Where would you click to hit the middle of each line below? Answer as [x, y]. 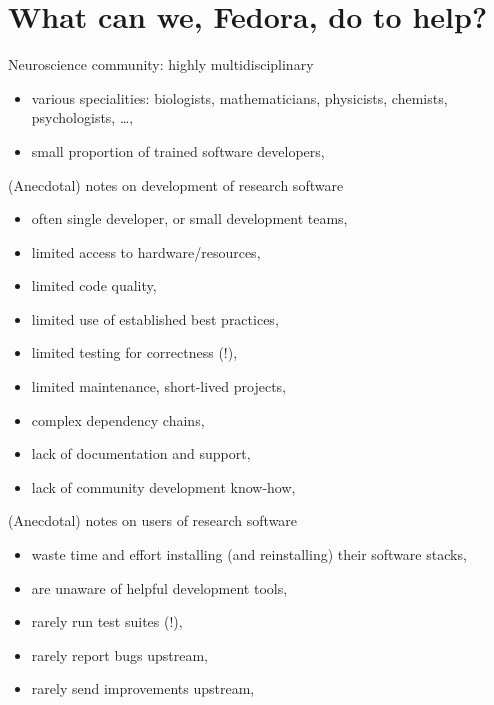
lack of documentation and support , [141, 453]
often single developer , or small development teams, [189, 218]
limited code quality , [94, 285]
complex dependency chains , [118, 419]
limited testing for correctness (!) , [134, 352]
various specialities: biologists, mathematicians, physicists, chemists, [239, 97]
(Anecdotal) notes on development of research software [176, 184]
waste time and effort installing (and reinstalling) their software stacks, [249, 554]
